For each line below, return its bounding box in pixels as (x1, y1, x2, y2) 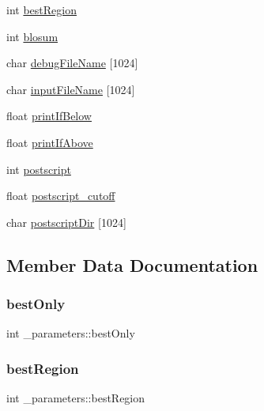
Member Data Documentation (6, 252, 258, 277)
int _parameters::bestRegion (6, 390, 145, 406)
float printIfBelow (6, 107, 92, 124)
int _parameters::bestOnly (6, 325, 135, 341)
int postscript (6, 160, 71, 177)
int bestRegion (6, 2, 77, 17)
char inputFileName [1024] (6, 81, 135, 97)
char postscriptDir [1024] (6, 213, 126, 230)
